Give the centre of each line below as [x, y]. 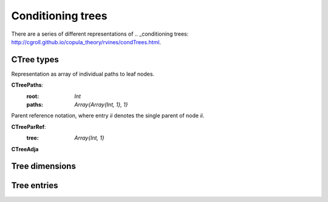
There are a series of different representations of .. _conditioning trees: [100, 34]
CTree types [35, 60]
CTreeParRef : [29, 126]
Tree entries [35, 185]
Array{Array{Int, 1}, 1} [101, 105]
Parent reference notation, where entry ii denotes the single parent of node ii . [108, 116]
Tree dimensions [43, 166]
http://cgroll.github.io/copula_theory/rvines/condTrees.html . [86, 42]
